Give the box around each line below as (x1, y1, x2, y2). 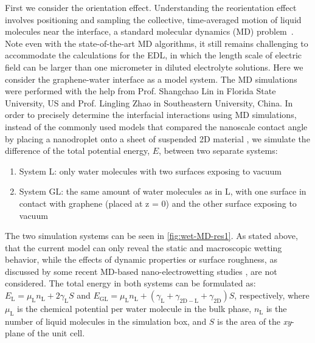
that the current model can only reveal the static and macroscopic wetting (5, 241, 282, 254)
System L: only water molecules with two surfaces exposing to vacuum (19, 164, 282, 177)
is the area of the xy (217, 314, 292, 327)
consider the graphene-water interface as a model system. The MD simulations (5, 72, 297, 85)
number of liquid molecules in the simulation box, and (5, 314, 207, 327)
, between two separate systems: (159, 144, 278, 157)
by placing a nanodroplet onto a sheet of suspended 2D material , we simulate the (5, 132, 310, 145)
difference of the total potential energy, (5, 144, 150, 157)
